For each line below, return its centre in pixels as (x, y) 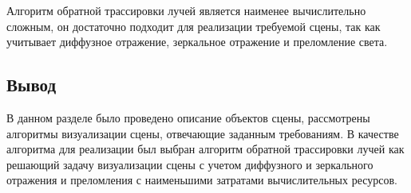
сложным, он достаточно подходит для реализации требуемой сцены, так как (194, 26)
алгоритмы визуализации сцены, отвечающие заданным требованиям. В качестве (203, 133)
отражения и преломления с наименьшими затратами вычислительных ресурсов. (202, 180)
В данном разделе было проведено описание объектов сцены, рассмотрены (188, 117)
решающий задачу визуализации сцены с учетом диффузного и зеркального (190, 164)
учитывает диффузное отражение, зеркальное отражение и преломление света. (197, 42)
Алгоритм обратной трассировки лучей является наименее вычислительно (186, 10)
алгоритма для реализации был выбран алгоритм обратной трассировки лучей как (205, 149)
